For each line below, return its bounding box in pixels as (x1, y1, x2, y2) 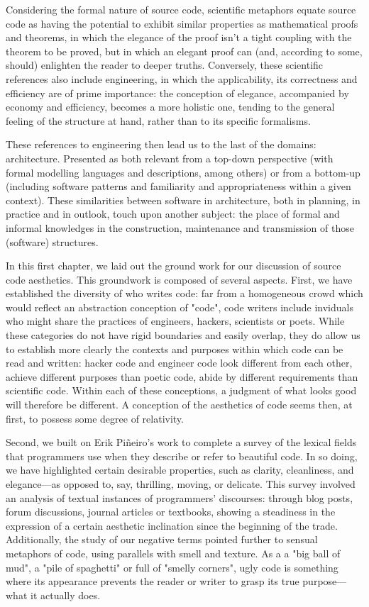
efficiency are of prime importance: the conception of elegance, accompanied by (6, 85, 349, 100)
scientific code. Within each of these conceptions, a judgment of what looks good (6, 383, 357, 398)
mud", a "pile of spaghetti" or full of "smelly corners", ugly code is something (6, 559, 338, 574)
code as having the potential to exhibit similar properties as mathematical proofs (6, 16, 358, 30)
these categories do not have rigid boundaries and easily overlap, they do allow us (6, 328, 360, 343)
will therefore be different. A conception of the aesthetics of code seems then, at (6, 397, 353, 412)
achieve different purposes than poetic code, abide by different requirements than (6, 369, 358, 384)
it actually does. (30, 587, 101, 602)
